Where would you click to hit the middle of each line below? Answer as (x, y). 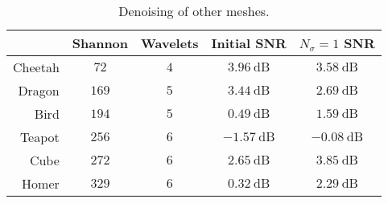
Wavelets (170, 43)
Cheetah (36, 67)
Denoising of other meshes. (194, 11)
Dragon (39, 90)
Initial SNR (249, 43)
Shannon (100, 43)
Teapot (39, 137)
